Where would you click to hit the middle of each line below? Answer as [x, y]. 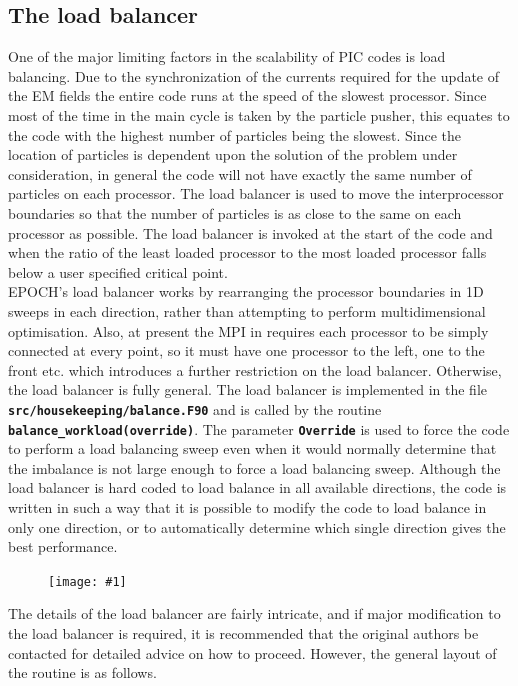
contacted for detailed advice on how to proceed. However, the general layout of [252, 652]
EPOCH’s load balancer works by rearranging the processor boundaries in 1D [246, 291]
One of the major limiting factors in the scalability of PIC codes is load [227, 56]
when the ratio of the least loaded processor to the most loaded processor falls [247, 252]
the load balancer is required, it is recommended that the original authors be [243, 633]
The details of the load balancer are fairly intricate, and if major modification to [254, 613]
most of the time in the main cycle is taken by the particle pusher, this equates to [259, 114]
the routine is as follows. [82, 672]
